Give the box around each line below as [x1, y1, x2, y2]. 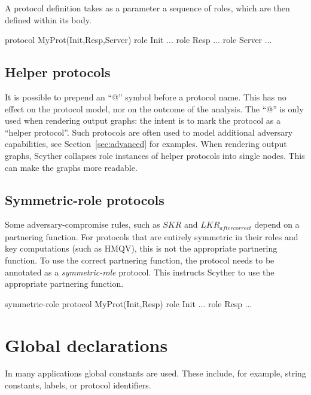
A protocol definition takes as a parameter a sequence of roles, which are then [5, 2, 290, 14]
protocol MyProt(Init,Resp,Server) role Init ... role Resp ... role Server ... [5, 33, 272, 46]
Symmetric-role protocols [5, 190, 164, 209]
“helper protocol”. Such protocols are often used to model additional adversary [5, 125, 293, 138]
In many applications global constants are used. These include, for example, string [5, 367, 306, 379]
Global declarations [5, 332, 168, 357]
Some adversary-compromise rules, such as [5, 218, 160, 231]
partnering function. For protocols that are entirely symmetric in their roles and [5, 230, 298, 243]
